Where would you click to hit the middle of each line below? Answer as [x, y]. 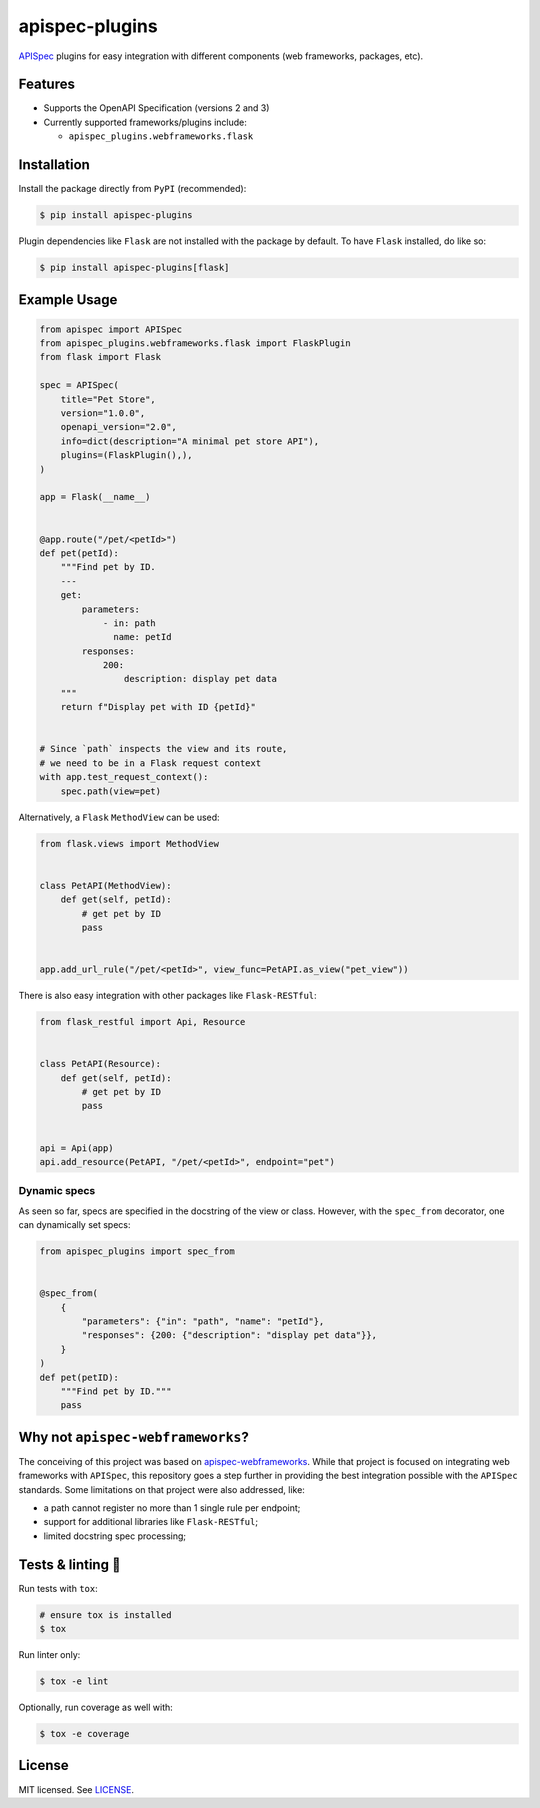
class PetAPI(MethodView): [105, 885]
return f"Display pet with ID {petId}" [158, 707]
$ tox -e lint [74, 1681]
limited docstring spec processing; [115, 1536]
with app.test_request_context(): [124, 777]
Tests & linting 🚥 [69, 1564]
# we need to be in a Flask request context [150, 763]
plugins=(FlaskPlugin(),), [127, 455]
